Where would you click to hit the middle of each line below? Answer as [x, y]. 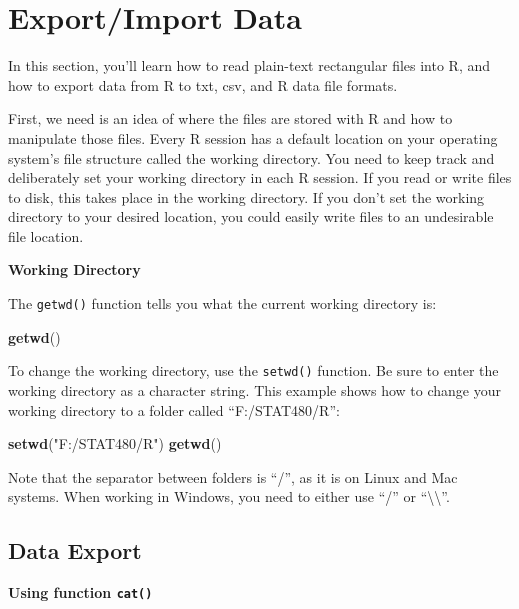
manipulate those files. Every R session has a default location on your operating [253, 137]
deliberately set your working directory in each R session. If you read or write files [260, 177]
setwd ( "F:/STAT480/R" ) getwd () [115, 443]
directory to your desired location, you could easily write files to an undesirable [251, 216]
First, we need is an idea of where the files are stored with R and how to [230, 118]
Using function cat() [80, 592]
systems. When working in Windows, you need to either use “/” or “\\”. [229, 496]
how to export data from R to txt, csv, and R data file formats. [203, 84]
